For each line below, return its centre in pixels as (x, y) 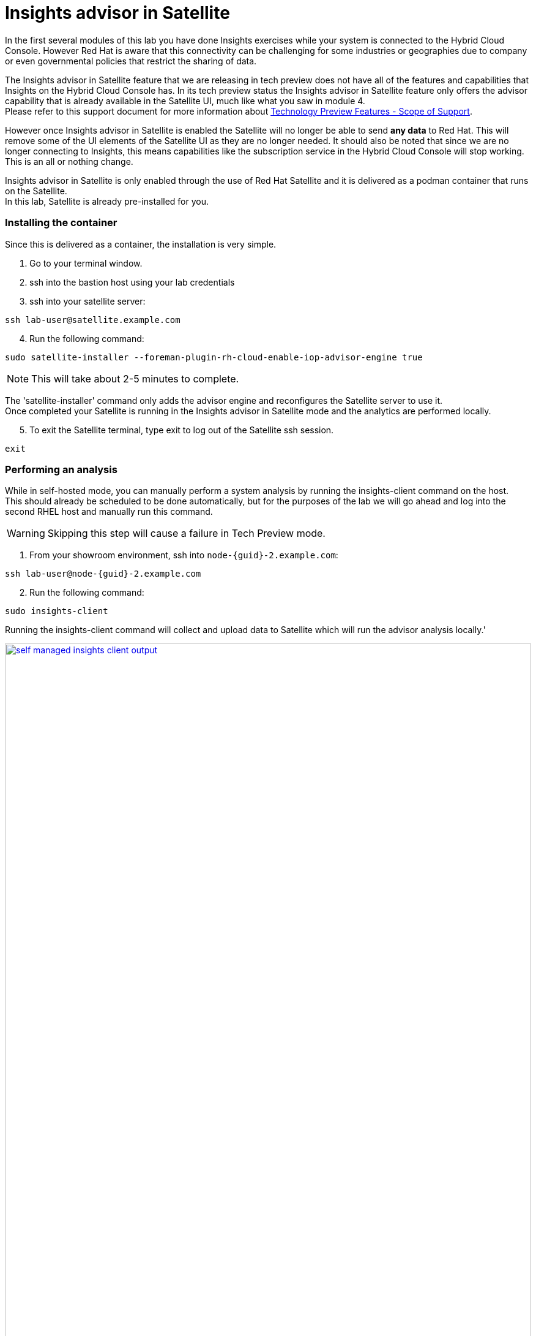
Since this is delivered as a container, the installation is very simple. (141, 244)
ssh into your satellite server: (87, 301)
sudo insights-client (57, 611)
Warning (26, 533)
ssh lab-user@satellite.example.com (93, 320)
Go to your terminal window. (86, 263)
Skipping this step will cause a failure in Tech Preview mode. (186, 533)
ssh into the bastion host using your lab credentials (132, 282)
